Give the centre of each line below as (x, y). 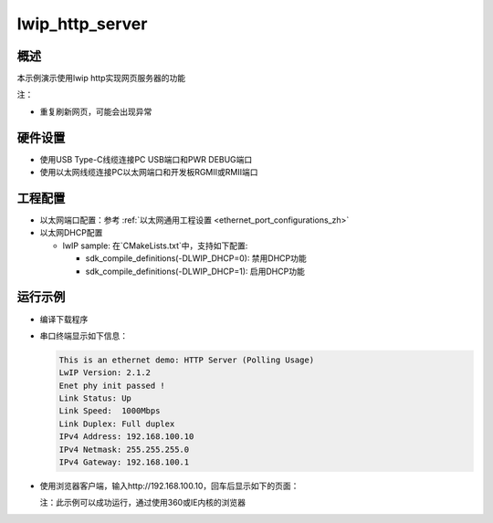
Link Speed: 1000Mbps (110, 411)
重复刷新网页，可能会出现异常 (96, 111)
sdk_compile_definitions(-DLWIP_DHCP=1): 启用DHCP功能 (195, 271)
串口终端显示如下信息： (84, 335)
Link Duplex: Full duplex (117, 424)
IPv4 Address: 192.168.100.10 (126, 437)
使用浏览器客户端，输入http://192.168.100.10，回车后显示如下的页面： (169, 486)
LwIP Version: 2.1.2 (105, 373)
